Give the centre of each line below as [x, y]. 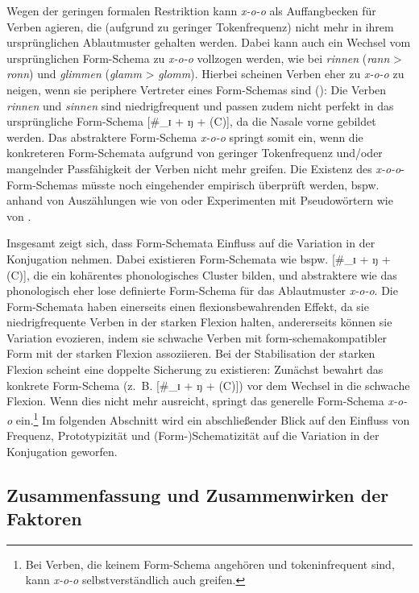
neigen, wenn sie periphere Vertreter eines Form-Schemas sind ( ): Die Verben [197, 89]
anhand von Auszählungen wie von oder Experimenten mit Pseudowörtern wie [200, 200]
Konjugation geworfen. [62, 451]
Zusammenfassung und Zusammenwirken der [198, 494]
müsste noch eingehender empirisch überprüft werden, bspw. [230, 184]
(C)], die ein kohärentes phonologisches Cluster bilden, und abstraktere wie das [202, 274]
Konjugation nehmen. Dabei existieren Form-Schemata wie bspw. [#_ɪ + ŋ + [199, 258]
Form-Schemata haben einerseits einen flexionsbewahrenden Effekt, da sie [188, 306]
